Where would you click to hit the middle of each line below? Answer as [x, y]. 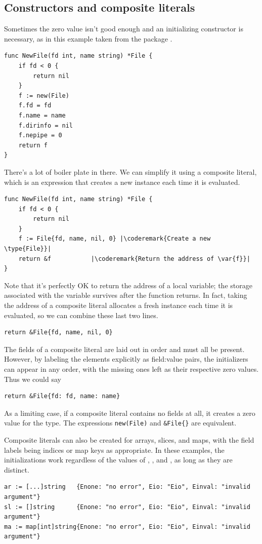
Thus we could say [33, 379]
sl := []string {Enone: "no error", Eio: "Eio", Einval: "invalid [127, 507]
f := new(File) [44, 95]
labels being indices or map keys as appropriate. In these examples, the [114, 450]
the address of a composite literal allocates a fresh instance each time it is [119, 305]
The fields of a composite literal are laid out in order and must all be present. [124, 349]
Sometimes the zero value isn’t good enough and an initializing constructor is [124, 29]
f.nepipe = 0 [40, 135]
